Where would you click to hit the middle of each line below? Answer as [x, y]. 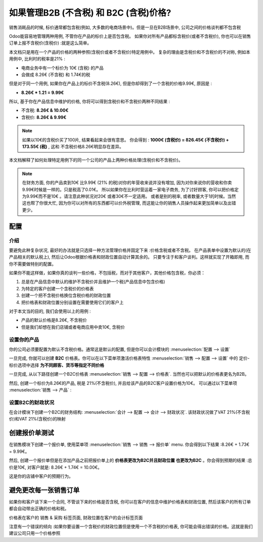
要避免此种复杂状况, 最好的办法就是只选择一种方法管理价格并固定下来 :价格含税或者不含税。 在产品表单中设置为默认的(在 [130, 250]
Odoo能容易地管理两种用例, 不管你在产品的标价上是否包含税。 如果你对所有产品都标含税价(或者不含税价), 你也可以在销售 [130, 36]
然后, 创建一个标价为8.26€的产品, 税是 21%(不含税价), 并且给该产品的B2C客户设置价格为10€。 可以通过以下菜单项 [123, 383]
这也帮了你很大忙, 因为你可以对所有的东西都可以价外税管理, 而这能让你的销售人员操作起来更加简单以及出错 [129, 203]
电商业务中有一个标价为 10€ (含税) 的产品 [62, 68]
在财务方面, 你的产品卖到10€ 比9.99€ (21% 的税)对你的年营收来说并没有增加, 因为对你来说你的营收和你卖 [127, 182]
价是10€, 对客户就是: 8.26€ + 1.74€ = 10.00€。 [56, 467]
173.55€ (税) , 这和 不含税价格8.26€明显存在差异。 [73, 147]
